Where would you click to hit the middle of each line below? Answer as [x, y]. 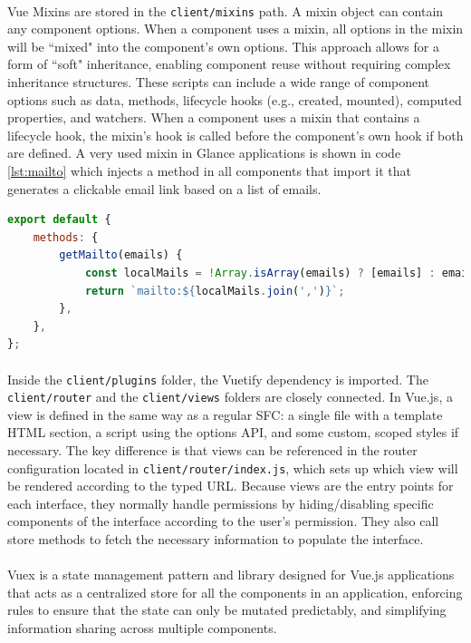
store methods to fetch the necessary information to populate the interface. [216, 539]
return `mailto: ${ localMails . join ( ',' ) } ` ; [215, 291]
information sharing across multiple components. [142, 628]
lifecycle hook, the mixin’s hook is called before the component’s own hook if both [235, 135]
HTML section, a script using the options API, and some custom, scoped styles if [233, 432]
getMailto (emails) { [121, 255]
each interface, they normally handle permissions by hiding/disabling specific [221, 503]
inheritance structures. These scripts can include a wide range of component [219, 82]
